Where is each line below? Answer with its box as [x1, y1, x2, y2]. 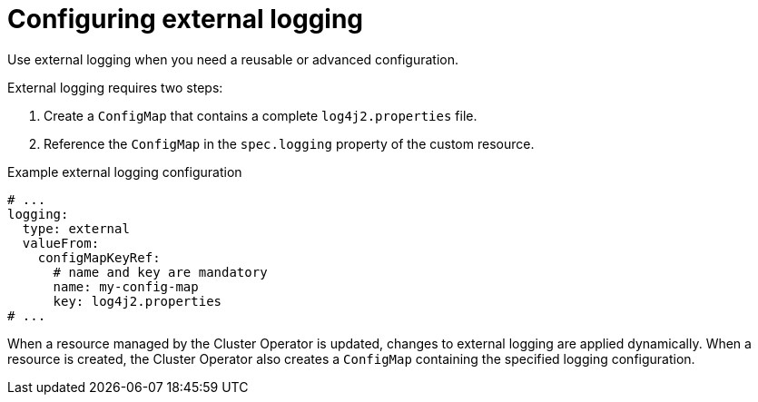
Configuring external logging [7, 4, 364, 34]
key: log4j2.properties [53, 293, 222, 309]
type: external [22, 221, 130, 236]
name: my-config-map [53, 279, 199, 294]
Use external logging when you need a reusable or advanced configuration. [7, 51, 458, 67]
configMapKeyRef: [37, 250, 161, 265]
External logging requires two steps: [7, 79, 223, 95]
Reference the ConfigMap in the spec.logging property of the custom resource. [44, 135, 535, 152]
